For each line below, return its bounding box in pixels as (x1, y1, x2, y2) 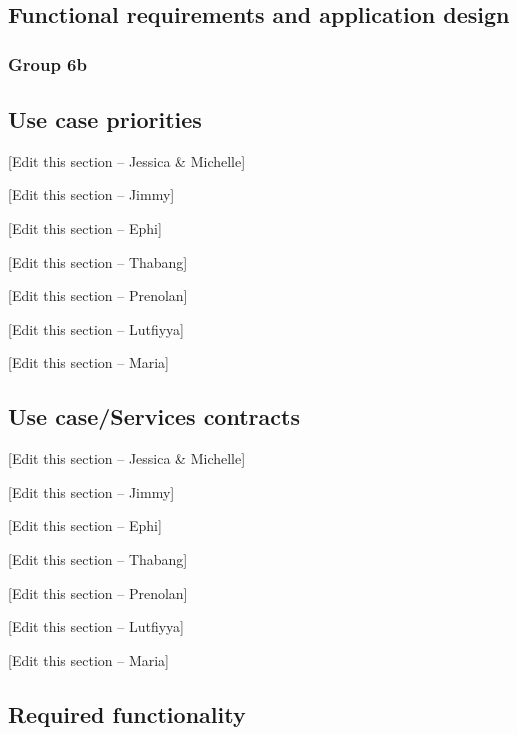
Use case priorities (8, 104, 202, 135)
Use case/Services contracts (8, 401, 300, 432)
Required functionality (8, 698, 246, 729)
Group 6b (8, 51, 87, 76)
